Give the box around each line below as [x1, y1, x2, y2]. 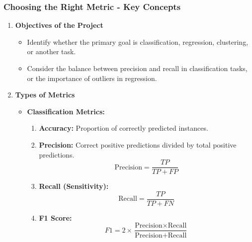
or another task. [27, 46, 76, 57]
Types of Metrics [15, 89, 75, 100]
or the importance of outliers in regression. [27, 73, 157, 83]
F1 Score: [39, 212, 72, 223]
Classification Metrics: [27, 106, 105, 116]
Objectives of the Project [15, 20, 103, 30]
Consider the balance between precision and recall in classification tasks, [27, 63, 248, 73]
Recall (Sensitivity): [39, 181, 109, 191]
